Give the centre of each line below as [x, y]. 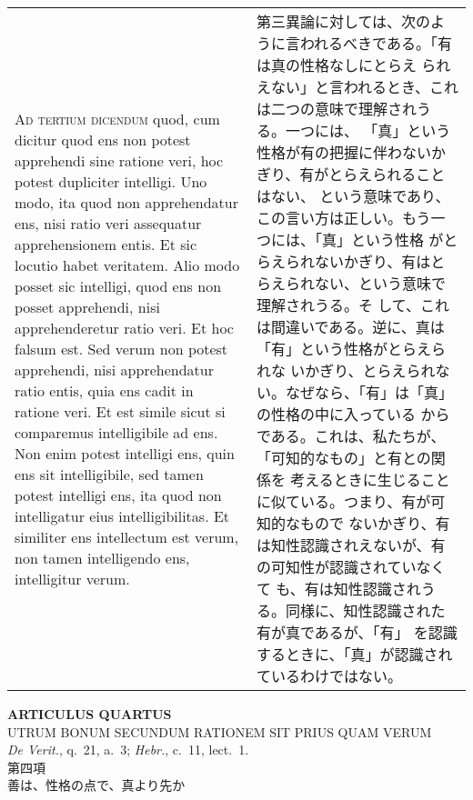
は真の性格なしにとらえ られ [353, 65]
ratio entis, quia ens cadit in [104, 390]
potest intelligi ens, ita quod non [118, 495]
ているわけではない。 [329, 676]
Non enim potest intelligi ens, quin [125, 453]
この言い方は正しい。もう [343, 218]
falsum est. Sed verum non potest [121, 348]
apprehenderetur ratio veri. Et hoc [124, 327]
